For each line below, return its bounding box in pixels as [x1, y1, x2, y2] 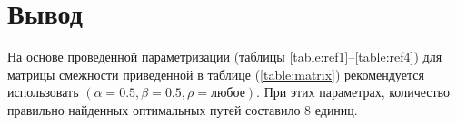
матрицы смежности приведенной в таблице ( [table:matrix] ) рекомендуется [7, 64, 424, 83]
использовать [7, 82, 79, 101]
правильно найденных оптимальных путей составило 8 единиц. [7, 100, 358, 119]
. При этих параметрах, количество [256, 82, 451, 101]
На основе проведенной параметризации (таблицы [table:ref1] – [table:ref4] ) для [7, 47, 442, 66]
